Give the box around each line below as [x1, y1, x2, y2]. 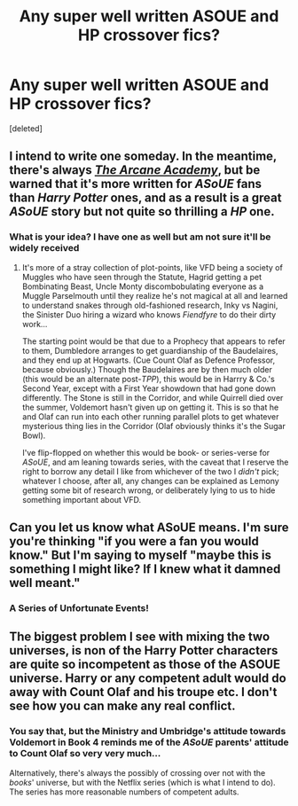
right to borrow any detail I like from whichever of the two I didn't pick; [21, 466, 279, 476]
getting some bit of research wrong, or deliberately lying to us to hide [21, 485, 276, 496]
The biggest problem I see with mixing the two [9, 630, 271, 645]
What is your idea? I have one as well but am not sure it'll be [9, 231, 271, 243]
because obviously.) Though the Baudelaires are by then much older [21, 364, 272, 374]
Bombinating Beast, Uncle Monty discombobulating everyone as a [21, 281, 264, 292]
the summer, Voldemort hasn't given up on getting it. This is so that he [21, 402, 279, 412]
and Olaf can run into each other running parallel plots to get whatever [21, 411, 279, 422]
